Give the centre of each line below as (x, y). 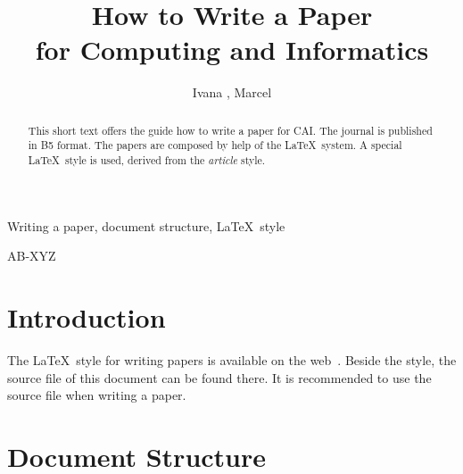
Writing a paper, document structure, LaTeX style (146, 225)
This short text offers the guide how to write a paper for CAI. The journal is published (230, 130)
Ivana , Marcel (232, 92)
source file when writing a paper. (97, 395)
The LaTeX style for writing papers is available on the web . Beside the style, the (232, 359)
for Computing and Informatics (232, 50)
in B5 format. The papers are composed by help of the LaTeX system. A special (215, 145)
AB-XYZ (32, 256)
